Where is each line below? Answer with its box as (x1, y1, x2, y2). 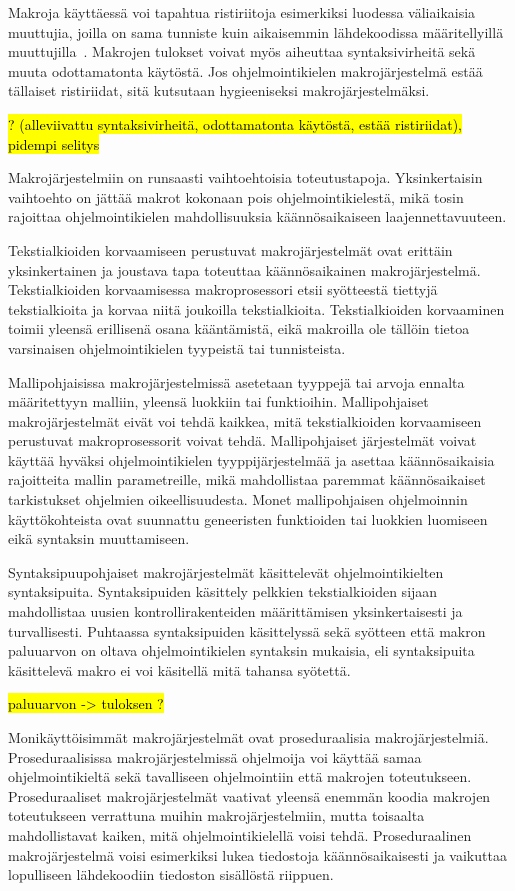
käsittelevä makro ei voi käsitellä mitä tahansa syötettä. (8, 659, 351, 680)
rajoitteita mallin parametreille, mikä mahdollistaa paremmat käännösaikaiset (8, 469, 486, 490)
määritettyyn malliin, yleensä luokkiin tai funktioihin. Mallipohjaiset (8, 391, 429, 412)
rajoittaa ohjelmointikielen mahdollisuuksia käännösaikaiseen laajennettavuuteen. (8, 206, 507, 227)
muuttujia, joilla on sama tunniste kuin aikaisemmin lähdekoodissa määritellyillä (8, 21, 504, 42)
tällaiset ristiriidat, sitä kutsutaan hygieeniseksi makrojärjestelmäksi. (8, 80, 430, 101)
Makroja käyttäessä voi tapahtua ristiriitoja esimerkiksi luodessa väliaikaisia (8, 2, 476, 22)
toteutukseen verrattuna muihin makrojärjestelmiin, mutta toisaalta (8, 805, 425, 826)
